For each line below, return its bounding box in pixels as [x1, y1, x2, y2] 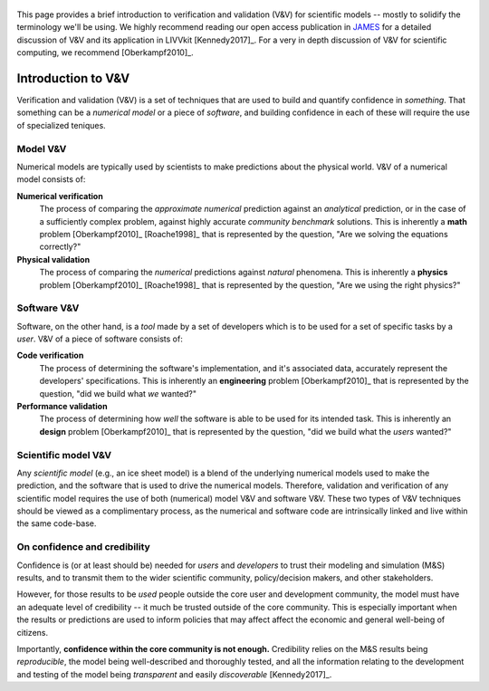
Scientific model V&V [16, 448, 112, 461]
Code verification [16, 350, 84, 361]
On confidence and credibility [16, 541, 151, 553]
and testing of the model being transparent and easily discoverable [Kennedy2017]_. [16, 668, 332, 679]
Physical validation [16, 254, 91, 264]
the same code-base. [16, 518, 97, 529]
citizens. [16, 627, 49, 638]
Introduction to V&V [16, 71, 130, 86]
